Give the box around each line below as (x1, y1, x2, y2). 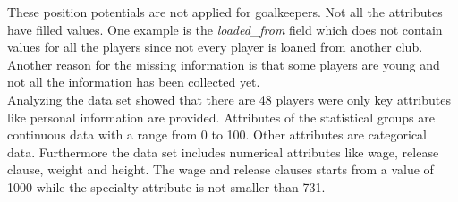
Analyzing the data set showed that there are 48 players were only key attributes (7, 89, 451, 108)
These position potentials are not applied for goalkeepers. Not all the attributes (7, 3, 443, 21)
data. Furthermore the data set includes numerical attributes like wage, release (7, 142, 439, 161)
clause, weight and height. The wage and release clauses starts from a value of (7, 160, 434, 179)
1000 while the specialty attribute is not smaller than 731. (7, 177, 326, 196)
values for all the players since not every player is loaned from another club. (7, 38, 423, 56)
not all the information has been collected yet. (7, 72, 260, 91)
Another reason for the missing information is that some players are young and (7, 55, 440, 73)
